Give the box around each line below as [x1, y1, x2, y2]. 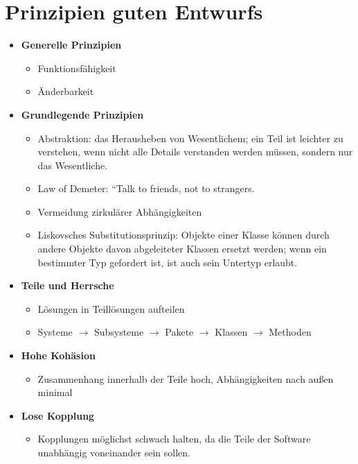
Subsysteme [93, 325, 144, 339]
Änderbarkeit [37, 84, 94, 98]
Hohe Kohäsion [21, 348, 96, 363]
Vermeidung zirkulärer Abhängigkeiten [37, 204, 202, 218]
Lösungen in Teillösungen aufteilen [37, 301, 185, 316]
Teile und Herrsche [21, 278, 114, 293]
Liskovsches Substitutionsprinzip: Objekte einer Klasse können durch [37, 227, 330, 242]
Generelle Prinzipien [21, 37, 122, 52]
